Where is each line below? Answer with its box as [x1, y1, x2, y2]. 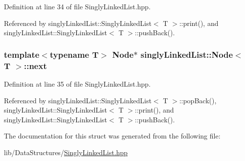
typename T [49, 48, 99, 60]
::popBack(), [179, 95, 217, 105]
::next [23, 59, 47, 71]
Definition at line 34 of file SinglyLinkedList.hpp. [4, 1, 151, 11]
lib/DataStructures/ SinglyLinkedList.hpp [4, 147, 128, 157]
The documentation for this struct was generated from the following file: [4, 131, 221, 141]
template [4, 48, 40, 60]
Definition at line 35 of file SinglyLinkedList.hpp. [4, 78, 151, 89]
